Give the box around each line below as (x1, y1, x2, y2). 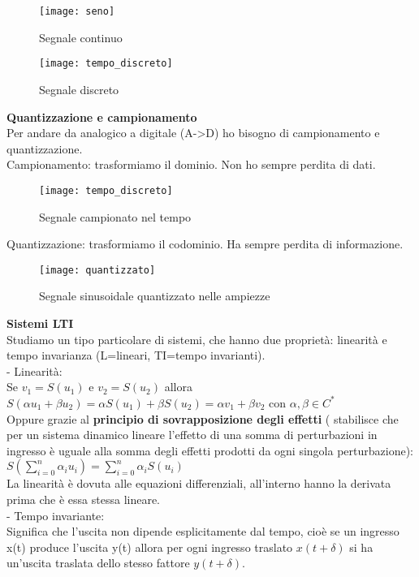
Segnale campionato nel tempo (39, 208, 192, 225)
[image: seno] (39, 6, 115, 17)
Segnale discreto (39, 80, 119, 97)
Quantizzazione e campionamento (6, 108, 197, 125)
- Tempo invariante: (6, 506, 105, 523)
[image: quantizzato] (39, 264, 156, 276)
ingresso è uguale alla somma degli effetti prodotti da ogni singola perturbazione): (6, 441, 413, 459)
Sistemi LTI (6, 314, 74, 331)
